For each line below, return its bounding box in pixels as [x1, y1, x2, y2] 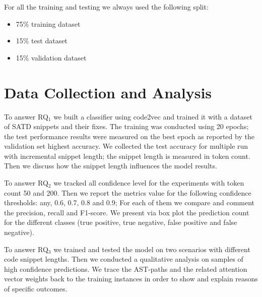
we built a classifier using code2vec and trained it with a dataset [53, 111, 252, 122]
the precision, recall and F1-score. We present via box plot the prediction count [4, 207, 249, 217]
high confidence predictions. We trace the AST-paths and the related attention [4, 263, 247, 274]
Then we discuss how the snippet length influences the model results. [4, 160, 217, 171]
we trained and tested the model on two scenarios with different [53, 244, 250, 254]
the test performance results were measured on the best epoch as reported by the [4, 131, 254, 141]
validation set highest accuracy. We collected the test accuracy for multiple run [4, 141, 248, 151]
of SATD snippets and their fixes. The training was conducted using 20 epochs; [4, 121, 249, 132]
